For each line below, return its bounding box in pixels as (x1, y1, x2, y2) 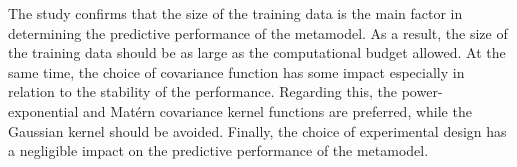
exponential (8, 100, 79, 121)
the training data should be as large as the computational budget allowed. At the (8, 42, 506, 63)
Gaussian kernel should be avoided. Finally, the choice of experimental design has (8, 120, 507, 141)
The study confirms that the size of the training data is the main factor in (8, 3, 463, 23)
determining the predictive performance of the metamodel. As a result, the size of (8, 22, 508, 43)
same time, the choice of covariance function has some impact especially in (8, 61, 465, 82)
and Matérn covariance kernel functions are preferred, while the (83, 100, 472, 121)
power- (401, 81, 443, 102)
